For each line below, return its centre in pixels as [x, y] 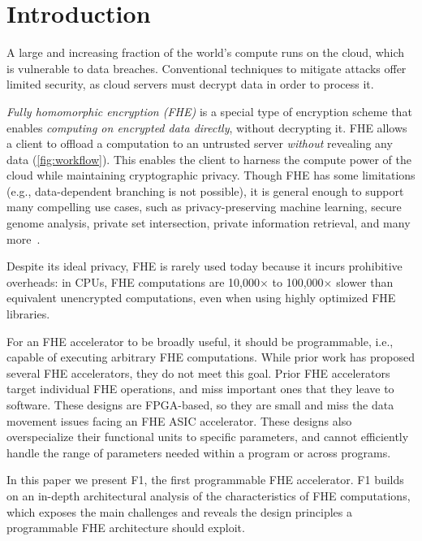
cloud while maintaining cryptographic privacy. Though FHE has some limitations [211, 175]
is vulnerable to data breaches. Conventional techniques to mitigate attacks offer [207, 68]
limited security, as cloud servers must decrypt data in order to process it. [190, 84]
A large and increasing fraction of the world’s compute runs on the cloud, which [206, 52]
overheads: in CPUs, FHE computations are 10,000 [133, 281]
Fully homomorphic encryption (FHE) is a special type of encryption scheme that [209, 111]
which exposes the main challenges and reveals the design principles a [179, 511]
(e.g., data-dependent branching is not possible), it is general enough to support [205, 190]
